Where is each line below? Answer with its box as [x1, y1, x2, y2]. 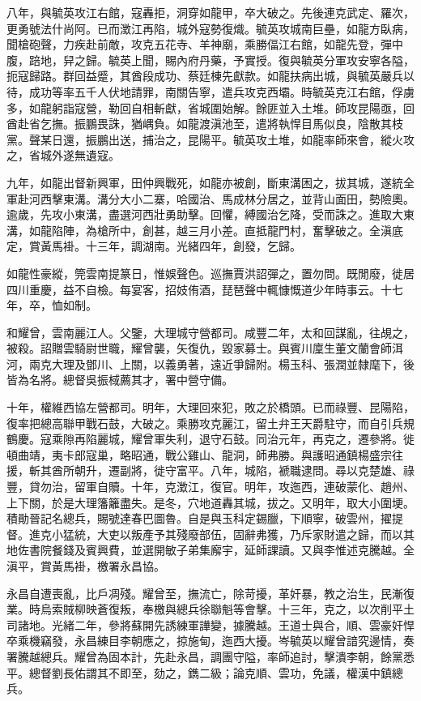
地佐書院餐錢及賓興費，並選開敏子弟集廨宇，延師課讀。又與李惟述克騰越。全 [6, 541, 415, 558]
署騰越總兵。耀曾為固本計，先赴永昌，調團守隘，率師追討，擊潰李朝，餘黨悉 [6, 648, 415, 665]
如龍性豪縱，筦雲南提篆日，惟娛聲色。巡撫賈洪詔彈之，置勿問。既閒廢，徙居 [6, 264, 415, 281]
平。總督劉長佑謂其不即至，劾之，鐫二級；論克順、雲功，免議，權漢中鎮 [6, 664, 392, 681]
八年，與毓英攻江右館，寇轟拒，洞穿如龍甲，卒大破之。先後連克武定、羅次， [6, 4, 415, 20]
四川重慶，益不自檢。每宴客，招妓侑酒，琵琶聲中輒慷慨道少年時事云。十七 [6, 280, 403, 297]
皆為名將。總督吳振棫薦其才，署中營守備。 [6, 371, 233, 388]
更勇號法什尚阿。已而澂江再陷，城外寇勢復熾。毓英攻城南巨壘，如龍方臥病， [6, 19, 415, 36]
